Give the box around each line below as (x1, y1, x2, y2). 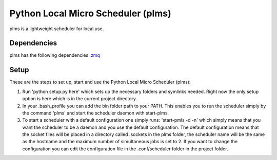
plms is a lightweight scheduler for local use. (9, 26, 104, 32)
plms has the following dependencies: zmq (9, 52, 100, 58)
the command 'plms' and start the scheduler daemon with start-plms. (22, 110, 169, 116)
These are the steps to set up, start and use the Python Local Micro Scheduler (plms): (9, 79, 191, 85)
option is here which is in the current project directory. (22, 96, 137, 102)
